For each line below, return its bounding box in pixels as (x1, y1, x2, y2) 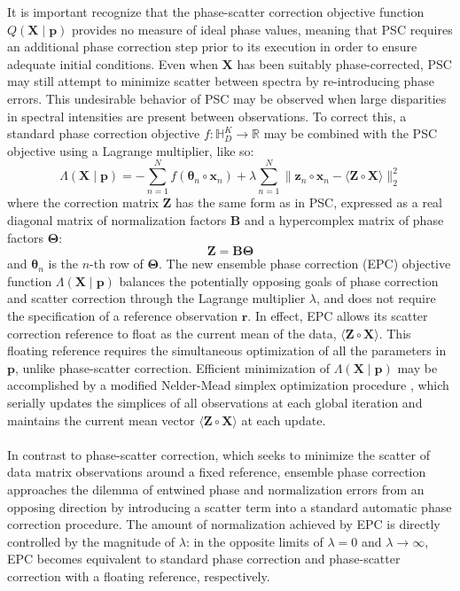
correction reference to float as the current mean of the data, (7, 323, 337, 342)
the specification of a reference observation (7, 307, 238, 325)
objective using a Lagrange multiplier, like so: (7, 141, 254, 159)
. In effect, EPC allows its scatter (247, 307, 428, 325)
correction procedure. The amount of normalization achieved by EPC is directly (7, 515, 441, 533)
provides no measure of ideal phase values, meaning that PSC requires (71, 19, 453, 38)
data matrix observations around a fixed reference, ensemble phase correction (7, 463, 426, 481)
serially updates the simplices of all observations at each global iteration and (7, 393, 423, 411)
